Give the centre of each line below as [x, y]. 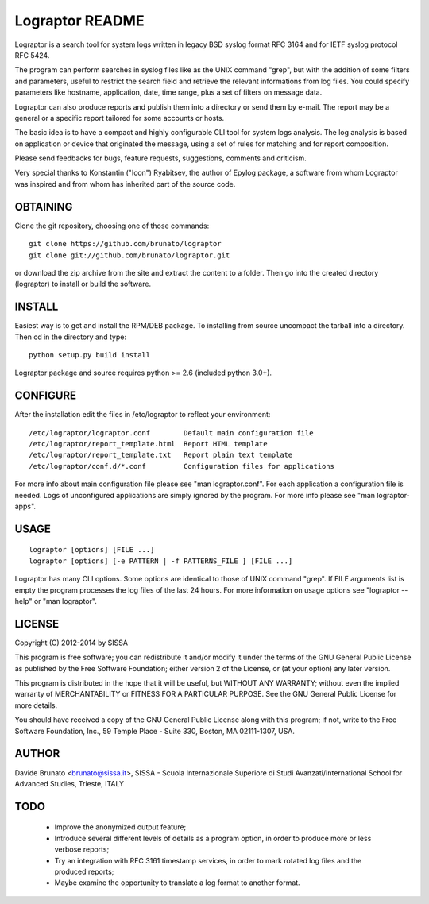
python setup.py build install [90, 355]
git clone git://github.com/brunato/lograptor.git [129, 255]
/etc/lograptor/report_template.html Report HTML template [148, 444]
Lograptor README [79, 21]
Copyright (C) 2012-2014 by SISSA [71, 643]
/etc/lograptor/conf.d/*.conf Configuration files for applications [182, 466]
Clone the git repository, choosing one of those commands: [112, 226]
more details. [36, 705]
